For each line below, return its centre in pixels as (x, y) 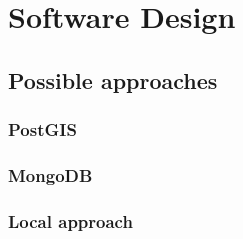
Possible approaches (113, 79)
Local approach (70, 220)
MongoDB (50, 174)
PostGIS (42, 129)
